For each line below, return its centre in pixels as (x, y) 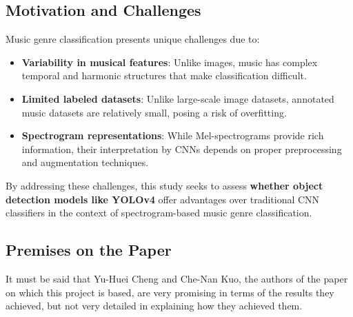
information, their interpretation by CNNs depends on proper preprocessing (182, 149)
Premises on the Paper (89, 250)
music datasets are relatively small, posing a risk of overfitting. (154, 112)
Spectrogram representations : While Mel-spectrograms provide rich (173, 135)
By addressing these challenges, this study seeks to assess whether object (164, 185)
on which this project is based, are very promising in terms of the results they (170, 292)
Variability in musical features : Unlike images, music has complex (170, 62)
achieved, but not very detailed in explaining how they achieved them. (154, 306)
